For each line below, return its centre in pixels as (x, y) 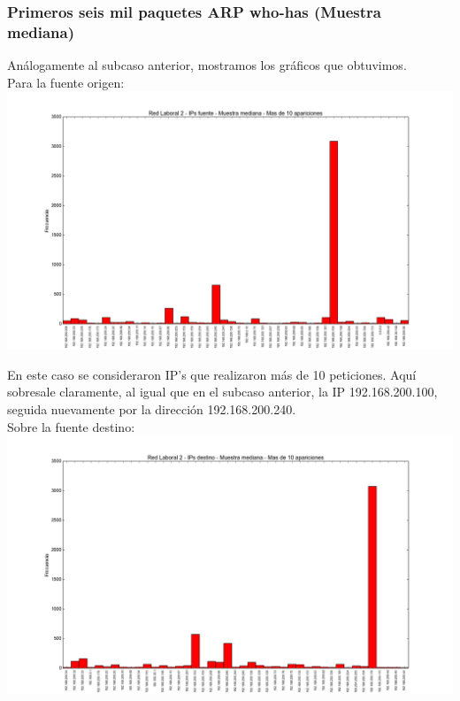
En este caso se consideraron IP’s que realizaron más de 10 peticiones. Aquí (212, 374)
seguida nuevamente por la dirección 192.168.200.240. (152, 408)
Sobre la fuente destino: (71, 426)
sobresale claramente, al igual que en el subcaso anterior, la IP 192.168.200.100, (222, 392)
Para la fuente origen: (66, 82)
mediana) (41, 31)
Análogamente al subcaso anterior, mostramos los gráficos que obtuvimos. (207, 65)
